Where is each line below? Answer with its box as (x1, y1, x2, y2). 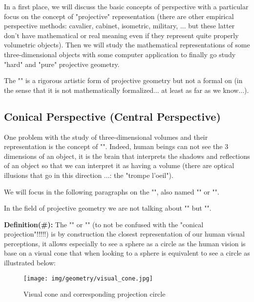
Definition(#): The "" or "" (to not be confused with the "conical (4, 219, 204, 229)
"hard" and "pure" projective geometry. (4, 59, 120, 69)
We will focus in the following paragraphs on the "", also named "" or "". (4, 186, 219, 196)
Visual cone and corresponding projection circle (23, 289, 166, 299)
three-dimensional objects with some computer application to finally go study (4, 49, 236, 59)
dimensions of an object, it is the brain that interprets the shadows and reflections (4, 151, 250, 161)
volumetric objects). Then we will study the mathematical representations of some (4, 40, 250, 50)
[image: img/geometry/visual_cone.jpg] (23, 275, 153, 282)
